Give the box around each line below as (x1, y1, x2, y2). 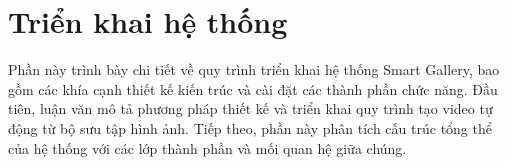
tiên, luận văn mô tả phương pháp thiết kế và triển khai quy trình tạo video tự (8, 98, 493, 119)
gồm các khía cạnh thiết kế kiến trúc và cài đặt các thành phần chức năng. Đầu (8, 78, 498, 99)
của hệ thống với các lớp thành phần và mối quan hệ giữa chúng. (8, 137, 407, 158)
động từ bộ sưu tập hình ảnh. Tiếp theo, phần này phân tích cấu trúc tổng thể (8, 117, 492, 138)
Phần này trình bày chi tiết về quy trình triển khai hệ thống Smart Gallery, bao (8, 59, 500, 80)
